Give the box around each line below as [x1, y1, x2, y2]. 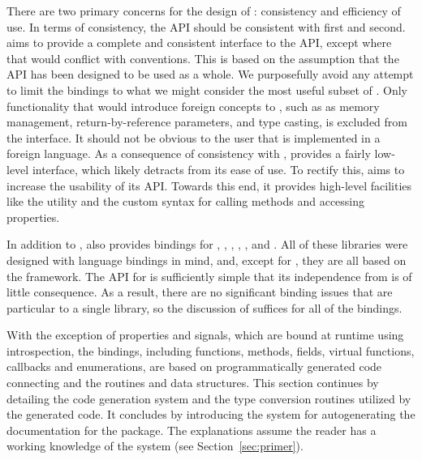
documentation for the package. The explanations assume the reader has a [6, 421, 377, 438]
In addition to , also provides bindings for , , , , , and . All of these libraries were [6, 236, 408, 253]
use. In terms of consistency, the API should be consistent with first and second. [6, 18, 406, 35]
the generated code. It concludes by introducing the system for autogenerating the [6, 406, 416, 423]
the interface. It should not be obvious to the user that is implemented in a [6, 129, 381, 146]
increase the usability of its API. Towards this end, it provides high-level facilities [6, 177, 412, 194]
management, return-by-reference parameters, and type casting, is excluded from [6, 113, 407, 130]
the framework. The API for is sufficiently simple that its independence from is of [6, 267, 412, 284]
